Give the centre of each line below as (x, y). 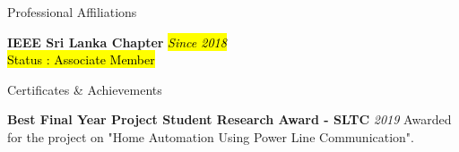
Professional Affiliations (72, 12)
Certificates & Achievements (85, 89)
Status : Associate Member (81, 59)
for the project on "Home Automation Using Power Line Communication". (211, 136)
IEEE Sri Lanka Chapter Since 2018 (117, 42)
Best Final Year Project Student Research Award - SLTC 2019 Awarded (229, 119)
